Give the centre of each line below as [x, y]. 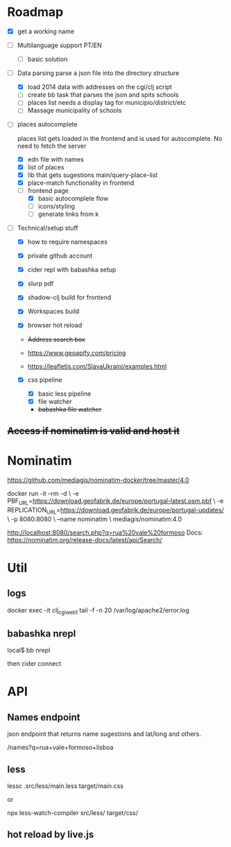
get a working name [46, 31]
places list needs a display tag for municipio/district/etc [107, 103]
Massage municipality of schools [75, 110]
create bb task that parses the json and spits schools [103, 95]
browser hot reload [55, 325]
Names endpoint [44, 717]
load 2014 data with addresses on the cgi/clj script [100, 87]
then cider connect [34, 664]
